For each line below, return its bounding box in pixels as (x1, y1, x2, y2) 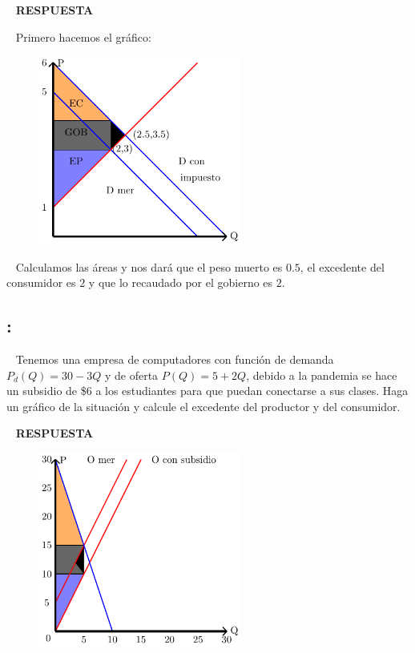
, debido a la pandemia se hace (246, 366, 397, 383)
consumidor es (6, 274, 76, 291)
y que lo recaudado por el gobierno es (88, 274, 273, 291)
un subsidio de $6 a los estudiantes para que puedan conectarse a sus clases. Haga (6, 382, 409, 399)
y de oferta (104, 366, 159, 383)
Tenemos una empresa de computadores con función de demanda (15, 350, 334, 367)
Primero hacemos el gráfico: (15, 28, 151, 45)
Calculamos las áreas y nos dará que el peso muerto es (15, 258, 283, 275)
